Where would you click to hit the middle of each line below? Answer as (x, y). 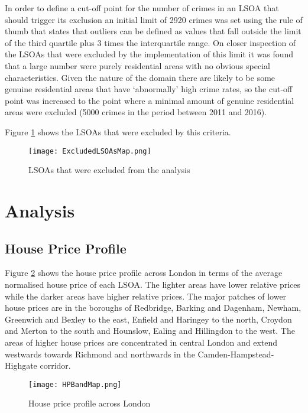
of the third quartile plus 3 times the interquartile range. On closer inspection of (150, 42)
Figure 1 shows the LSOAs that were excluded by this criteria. (118, 131)
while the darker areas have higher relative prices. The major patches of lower (146, 296)
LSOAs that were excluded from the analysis (109, 170)
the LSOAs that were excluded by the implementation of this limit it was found (149, 54)
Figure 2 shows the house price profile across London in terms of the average (144, 273)
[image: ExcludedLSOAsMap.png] (90, 151)
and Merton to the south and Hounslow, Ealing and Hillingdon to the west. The (150, 331)
